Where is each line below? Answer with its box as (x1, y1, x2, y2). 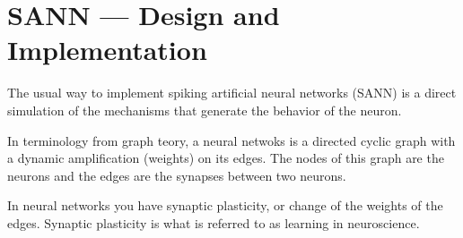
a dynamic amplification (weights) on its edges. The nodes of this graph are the (7, 149, 444, 167)
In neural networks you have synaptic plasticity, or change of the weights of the (7, 196, 443, 215)
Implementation (7, 31, 207, 68)
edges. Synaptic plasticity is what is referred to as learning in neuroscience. (7, 213, 420, 232)
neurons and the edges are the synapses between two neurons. (7, 166, 346, 184)
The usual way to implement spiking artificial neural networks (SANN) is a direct (7, 83, 457, 102)
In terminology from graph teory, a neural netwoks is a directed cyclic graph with (7, 131, 456, 149)
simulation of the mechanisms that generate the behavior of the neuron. (7, 100, 402, 119)
